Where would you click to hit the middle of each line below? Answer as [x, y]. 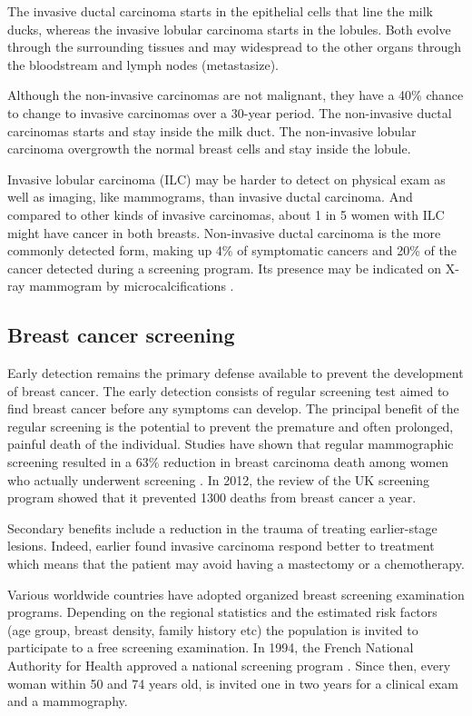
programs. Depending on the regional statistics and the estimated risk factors [222, 612]
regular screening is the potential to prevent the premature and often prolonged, [231, 426]
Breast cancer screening [121, 335]
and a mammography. [68, 701]
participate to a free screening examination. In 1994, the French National [211, 647]
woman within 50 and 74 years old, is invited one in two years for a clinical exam [233, 683]
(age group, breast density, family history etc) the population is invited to [213, 629]
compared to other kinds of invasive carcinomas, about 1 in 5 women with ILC [226, 214]
